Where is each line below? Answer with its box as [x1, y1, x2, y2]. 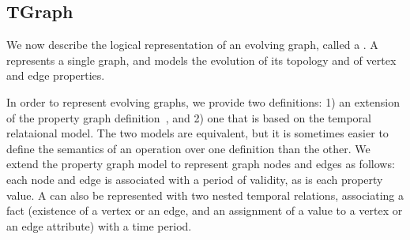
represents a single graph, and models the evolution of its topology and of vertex [6, 51, 397, 68]
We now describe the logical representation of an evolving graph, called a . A [6, 36, 378, 53]
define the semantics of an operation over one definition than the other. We [6, 140, 371, 156]
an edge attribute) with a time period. [6, 217, 192, 234]
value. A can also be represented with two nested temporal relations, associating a [6, 186, 404, 203]
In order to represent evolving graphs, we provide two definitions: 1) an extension [6, 93, 400, 110]
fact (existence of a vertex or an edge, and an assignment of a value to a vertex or [6, 202, 403, 219]
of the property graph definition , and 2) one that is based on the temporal [6, 109, 371, 126]
